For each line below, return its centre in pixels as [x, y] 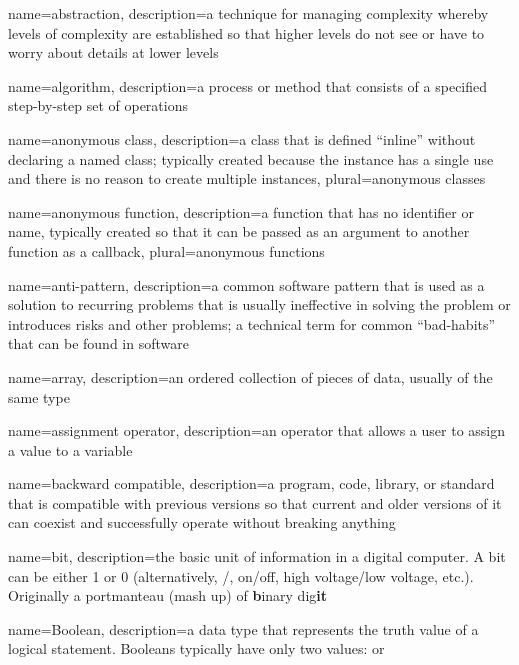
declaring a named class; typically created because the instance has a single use [251, 158]
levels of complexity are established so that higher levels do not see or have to [246, 32]
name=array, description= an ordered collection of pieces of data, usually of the [250, 376]
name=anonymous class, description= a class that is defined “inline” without [242, 138]
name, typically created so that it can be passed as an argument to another [239, 231]
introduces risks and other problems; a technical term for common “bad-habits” [252, 323]
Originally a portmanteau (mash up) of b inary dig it [168, 595]
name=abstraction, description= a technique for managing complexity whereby [248, 13]
